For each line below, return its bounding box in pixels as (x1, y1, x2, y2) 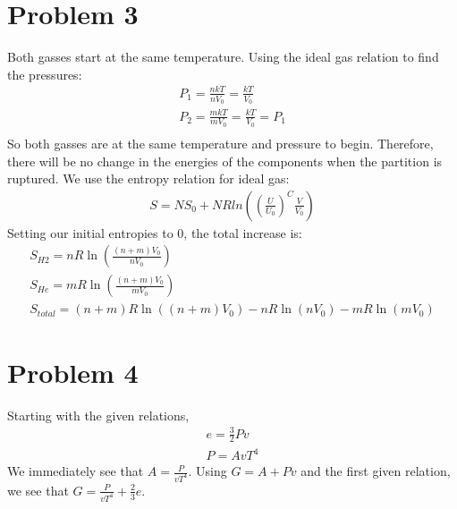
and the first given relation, (300, 462, 451, 480)
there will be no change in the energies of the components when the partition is (7, 151, 443, 170)
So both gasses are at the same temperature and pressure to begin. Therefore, (7, 133, 434, 152)
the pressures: (7, 64, 82, 83)
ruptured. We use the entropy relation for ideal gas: (7, 169, 290, 188)
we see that (7, 480, 69, 499)
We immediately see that (7, 462, 144, 480)
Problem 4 (7, 353, 139, 390)
